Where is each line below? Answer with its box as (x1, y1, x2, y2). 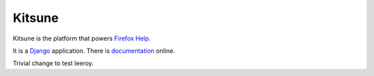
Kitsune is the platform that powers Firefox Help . (12, 34, 151, 42)
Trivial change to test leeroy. (12, 59, 94, 68)
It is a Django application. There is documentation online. (12, 47, 176, 55)
